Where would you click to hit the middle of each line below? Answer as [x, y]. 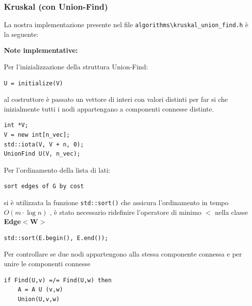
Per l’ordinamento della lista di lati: [57, 169]
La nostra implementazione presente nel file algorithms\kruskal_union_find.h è [126, 24]
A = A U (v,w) [40, 290]
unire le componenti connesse [47, 264]
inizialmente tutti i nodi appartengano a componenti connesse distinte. [109, 108]
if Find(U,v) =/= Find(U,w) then [58, 280]
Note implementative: [41, 50]
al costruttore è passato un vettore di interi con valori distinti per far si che [116, 99]
